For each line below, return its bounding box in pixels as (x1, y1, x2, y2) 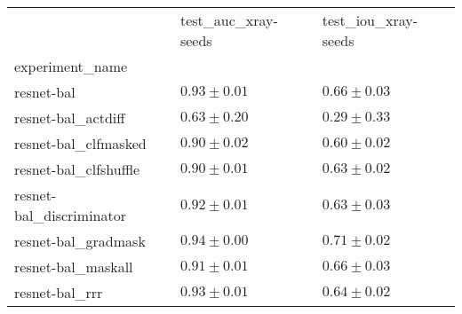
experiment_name (14, 56, 128, 76)
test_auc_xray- (179, 10, 278, 30)
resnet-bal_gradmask (14, 231, 146, 251)
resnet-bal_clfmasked (14, 133, 147, 153)
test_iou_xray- (322, 10, 418, 30)
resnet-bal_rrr (14, 282, 103, 302)
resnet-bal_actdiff (14, 107, 125, 128)
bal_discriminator (14, 205, 126, 225)
